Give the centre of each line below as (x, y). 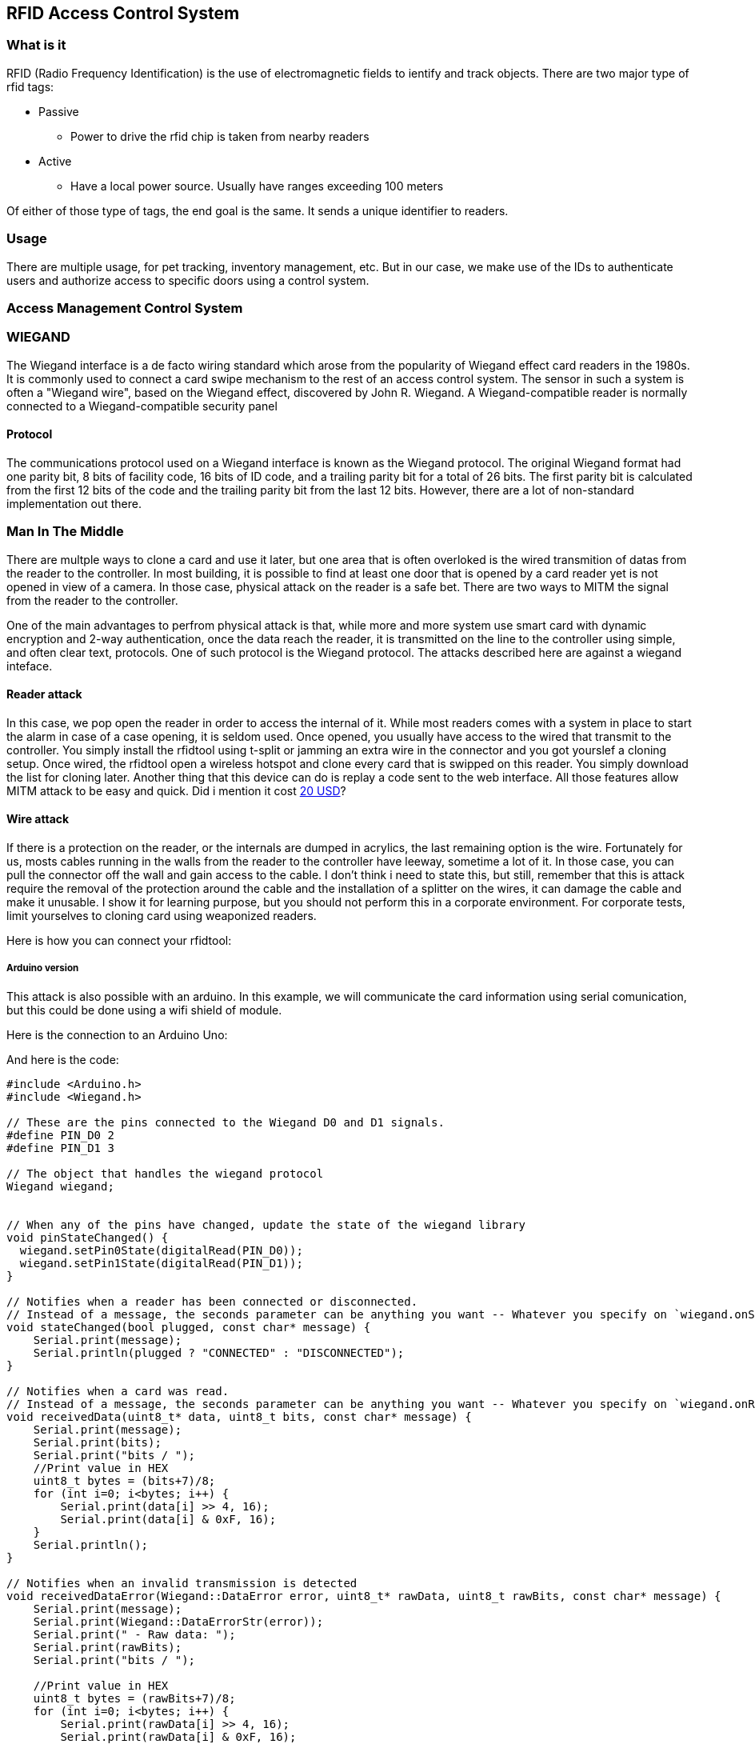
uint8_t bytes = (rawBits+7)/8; (134, 1698)
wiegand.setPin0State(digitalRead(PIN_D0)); (161, 1250)
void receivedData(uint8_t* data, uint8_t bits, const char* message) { (239, 1416)
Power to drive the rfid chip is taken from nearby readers (220, 136)
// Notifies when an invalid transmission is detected (182, 1583)
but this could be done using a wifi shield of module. (144, 1010)
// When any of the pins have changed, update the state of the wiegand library (266, 1224)
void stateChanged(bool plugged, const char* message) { (189, 1327)
